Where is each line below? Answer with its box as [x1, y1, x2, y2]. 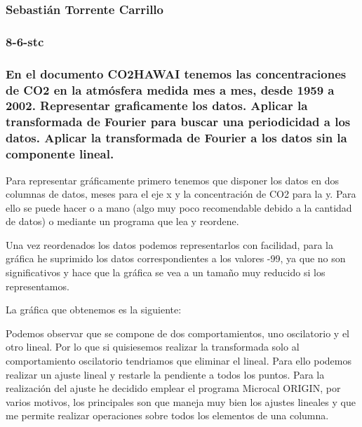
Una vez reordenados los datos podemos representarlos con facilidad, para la [6, 237, 333, 252]
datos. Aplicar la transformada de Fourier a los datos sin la [6, 129, 347, 147]
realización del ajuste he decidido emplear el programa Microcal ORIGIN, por [6, 381, 341, 395]
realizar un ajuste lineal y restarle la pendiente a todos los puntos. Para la [6, 367, 325, 381]
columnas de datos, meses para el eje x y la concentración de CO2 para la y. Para [6, 187, 356, 201]
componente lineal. [6, 145, 114, 163]
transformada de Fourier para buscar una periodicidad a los [6, 113, 351, 130]
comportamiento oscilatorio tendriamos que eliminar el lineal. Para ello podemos [6, 353, 351, 368]
